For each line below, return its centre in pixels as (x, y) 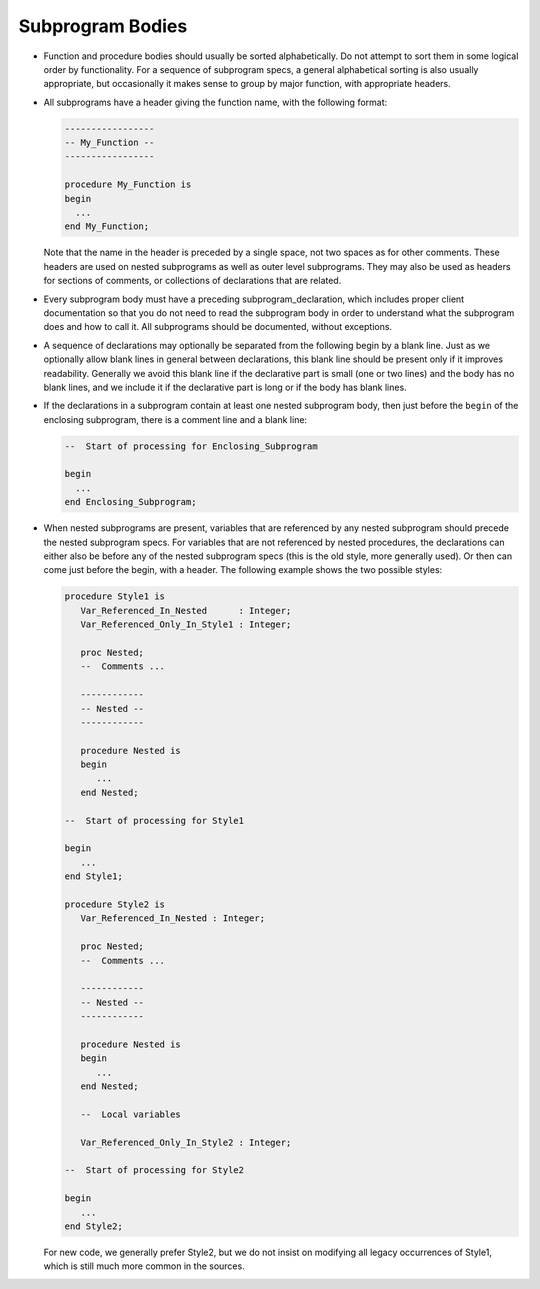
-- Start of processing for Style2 (154, 1170)
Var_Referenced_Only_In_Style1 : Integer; (186, 624)
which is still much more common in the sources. (144, 1266)
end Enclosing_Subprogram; (130, 502)
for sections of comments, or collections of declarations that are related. (192, 281)
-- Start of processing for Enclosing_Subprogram (191, 446)
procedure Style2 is (114, 904)
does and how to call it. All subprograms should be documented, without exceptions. (218, 327)
